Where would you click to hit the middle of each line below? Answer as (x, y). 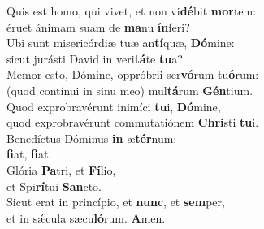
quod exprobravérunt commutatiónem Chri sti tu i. (133, 122)
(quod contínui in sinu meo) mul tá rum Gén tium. (130, 90)
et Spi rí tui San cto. (54, 186)
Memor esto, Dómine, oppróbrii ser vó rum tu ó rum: (133, 74)
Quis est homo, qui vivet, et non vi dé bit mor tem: (132, 11)
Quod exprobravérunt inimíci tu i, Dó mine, (114, 106)
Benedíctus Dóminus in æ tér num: (92, 138)
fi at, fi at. (29, 154)
